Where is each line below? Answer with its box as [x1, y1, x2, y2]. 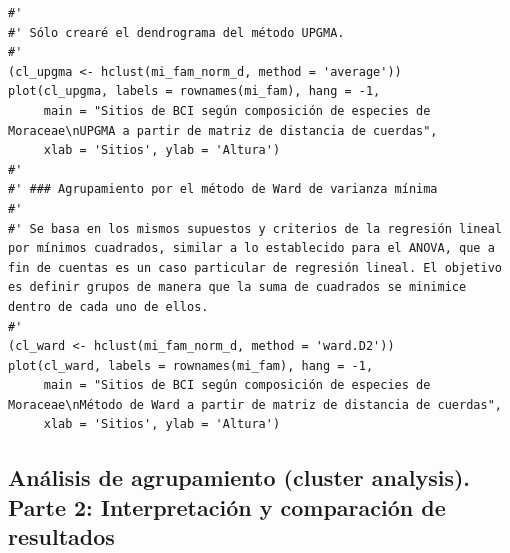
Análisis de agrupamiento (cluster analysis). [8, 462, 471, 493]
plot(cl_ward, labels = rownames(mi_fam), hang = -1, [8, 358, 374, 373]
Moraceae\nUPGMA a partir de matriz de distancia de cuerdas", [8, 123, 438, 138]
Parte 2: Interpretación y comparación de [8, 491, 446, 522]
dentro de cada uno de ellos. [8, 299, 209, 314]
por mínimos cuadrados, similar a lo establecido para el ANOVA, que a [8, 241, 495, 256]
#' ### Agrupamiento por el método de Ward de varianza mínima [8, 182, 438, 197]
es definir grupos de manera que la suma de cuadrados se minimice [8, 280, 467, 295]
